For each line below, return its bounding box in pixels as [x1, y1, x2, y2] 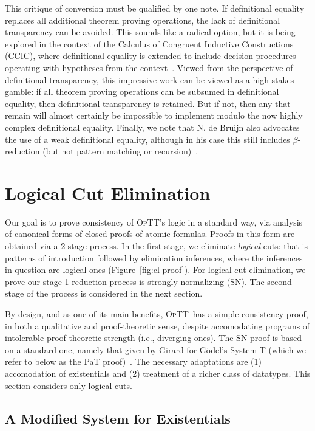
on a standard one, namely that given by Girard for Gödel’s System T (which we [5, 343, 307, 356]
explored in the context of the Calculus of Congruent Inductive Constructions [5, 37, 294, 50]
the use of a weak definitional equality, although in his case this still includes [5, 133, 290, 145]
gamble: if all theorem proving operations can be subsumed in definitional [5, 85, 279, 98]
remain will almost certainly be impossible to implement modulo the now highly [5, 109, 303, 122]
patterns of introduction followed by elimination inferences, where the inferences [5, 251, 303, 264]
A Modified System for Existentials [5, 409, 231, 427]
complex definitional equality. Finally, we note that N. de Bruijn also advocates [5, 120, 300, 133]
